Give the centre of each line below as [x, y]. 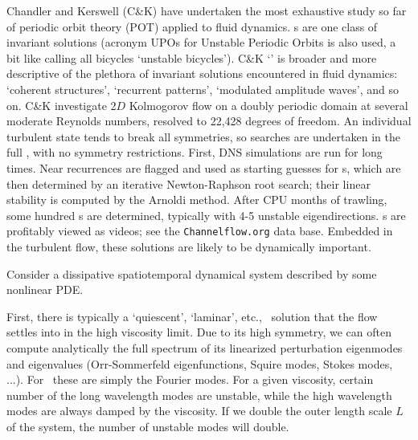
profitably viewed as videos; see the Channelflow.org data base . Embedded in [200, 231]
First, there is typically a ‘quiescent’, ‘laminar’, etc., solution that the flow [192, 316]
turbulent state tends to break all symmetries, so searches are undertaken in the [203, 136]
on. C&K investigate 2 [61, 105]
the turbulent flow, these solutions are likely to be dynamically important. [189, 246]
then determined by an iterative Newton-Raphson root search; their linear [189, 183]
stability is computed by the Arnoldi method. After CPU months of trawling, [197, 200]
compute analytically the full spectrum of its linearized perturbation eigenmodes [205, 347]
